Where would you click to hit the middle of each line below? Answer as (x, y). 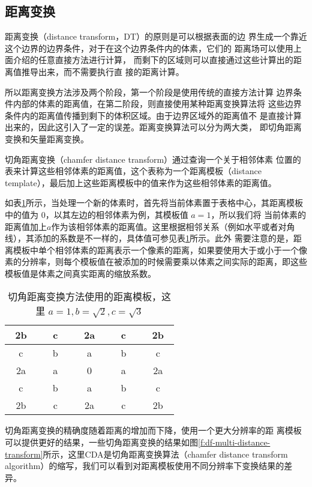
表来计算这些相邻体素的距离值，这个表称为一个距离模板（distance (133, 171)
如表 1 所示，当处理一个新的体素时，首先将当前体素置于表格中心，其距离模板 (154, 203)
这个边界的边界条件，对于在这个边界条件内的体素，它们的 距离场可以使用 (149, 48)
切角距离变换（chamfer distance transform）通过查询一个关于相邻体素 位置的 (153, 159)
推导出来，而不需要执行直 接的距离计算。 (103, 71)
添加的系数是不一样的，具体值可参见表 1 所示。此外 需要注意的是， (163, 238)
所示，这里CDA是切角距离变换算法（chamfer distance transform (165, 454)
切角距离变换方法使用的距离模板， (85, 297)
